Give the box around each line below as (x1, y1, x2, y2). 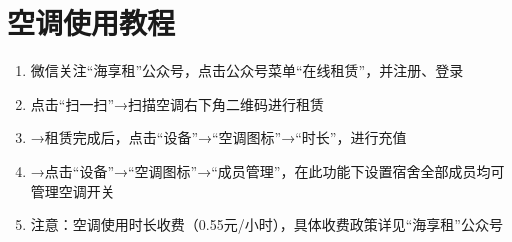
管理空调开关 (30, 180, 115, 201)
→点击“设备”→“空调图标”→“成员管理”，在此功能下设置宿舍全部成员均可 (30, 160, 505, 181)
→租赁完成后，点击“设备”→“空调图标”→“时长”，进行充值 (30, 127, 407, 148)
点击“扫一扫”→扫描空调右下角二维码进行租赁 (30, 93, 325, 114)
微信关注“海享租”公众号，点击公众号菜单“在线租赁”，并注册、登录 (30, 60, 464, 81)
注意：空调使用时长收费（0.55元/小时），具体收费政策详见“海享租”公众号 (30, 214, 503, 235)
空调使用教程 (7, 2, 176, 43)
